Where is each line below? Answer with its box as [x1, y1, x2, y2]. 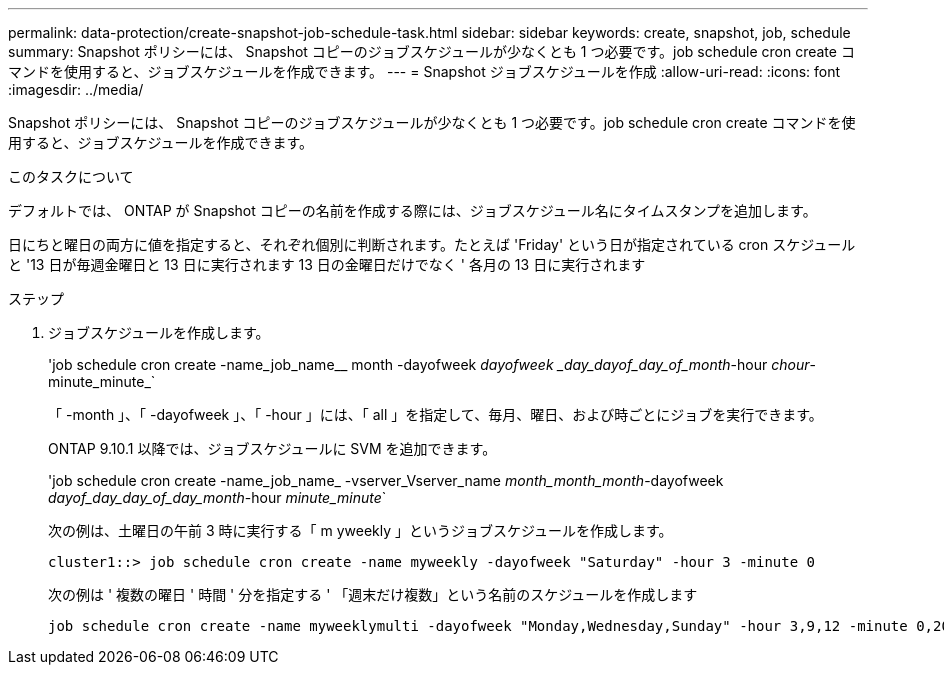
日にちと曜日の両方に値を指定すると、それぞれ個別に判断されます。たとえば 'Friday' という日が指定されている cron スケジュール [8, 236, 856, 253]
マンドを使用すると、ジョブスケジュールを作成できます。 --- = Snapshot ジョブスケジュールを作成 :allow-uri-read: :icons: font [8, 63, 841, 80]
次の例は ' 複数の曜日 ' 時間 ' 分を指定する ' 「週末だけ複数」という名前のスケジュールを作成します [48, 586, 698, 603]
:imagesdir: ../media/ [8, 81, 144, 98]
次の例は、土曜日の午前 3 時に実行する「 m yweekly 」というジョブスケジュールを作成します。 [48, 522, 673, 539]
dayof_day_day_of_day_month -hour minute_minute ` [48, 489, 387, 506]
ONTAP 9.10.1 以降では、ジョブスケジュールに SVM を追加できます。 [48, 440, 497, 457]
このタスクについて [8, 168, 134, 185]
